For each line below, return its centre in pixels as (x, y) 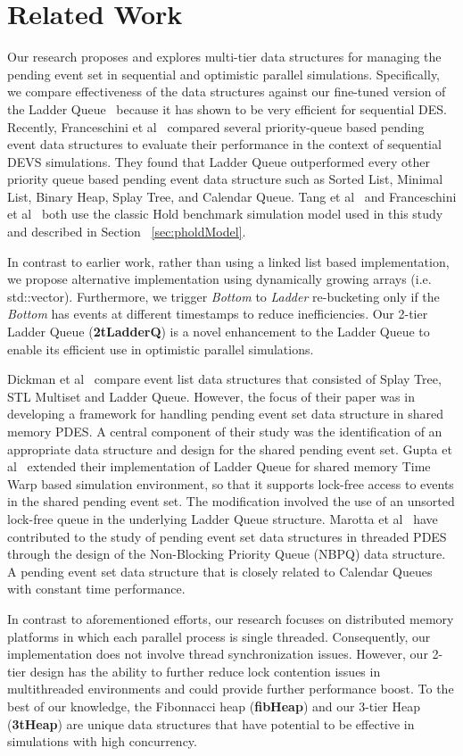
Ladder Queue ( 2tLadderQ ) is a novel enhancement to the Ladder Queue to (219, 332)
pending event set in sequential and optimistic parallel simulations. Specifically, (224, 74)
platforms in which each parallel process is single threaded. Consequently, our (219, 636)
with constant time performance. (96, 589)
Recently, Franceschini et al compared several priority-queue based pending (216, 126)
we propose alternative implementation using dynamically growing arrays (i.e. (219, 279)
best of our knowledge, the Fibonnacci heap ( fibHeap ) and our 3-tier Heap (214, 706)
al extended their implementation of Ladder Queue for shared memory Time (219, 466)
